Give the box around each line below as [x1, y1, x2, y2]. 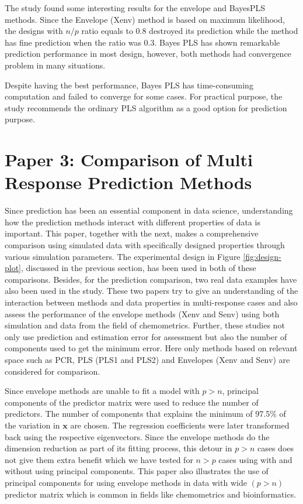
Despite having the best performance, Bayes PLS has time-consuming [5, 78, 253, 91]
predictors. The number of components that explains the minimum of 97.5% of [5, 407, 286, 420]
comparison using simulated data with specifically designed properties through [5, 239, 285, 251]
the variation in [5, 419, 60, 431]
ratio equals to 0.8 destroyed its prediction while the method [81, 25, 298, 37]
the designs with [5, 25, 63, 37]
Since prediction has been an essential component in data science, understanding [5, 204, 293, 217]
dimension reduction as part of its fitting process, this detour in [5, 442, 232, 454]
